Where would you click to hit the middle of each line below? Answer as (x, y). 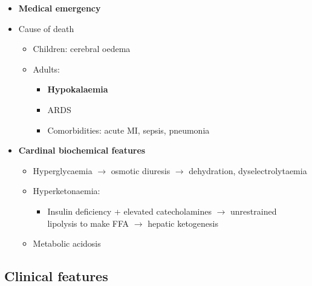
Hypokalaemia (78, 89)
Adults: (47, 69)
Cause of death (46, 28)
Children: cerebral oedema (82, 49)
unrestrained (254, 211)
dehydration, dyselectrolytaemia (248, 170)
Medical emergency (60, 8)
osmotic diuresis (141, 170)
